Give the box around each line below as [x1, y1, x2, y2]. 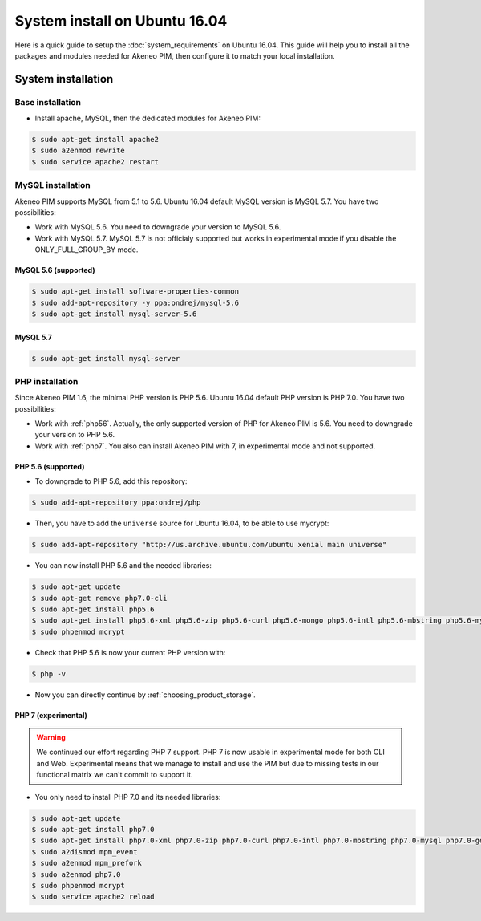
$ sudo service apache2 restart [31, 157, 160, 166]
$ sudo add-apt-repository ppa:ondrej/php [31, 498, 201, 507]
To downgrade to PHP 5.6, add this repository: [34, 477, 188, 486]
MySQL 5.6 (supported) [14, 266, 95, 275]
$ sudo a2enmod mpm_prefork [31, 858, 142, 868]
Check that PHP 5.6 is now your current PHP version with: [34, 647, 226, 657]
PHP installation [14, 375, 79, 387]
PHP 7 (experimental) [14, 710, 87, 720]
